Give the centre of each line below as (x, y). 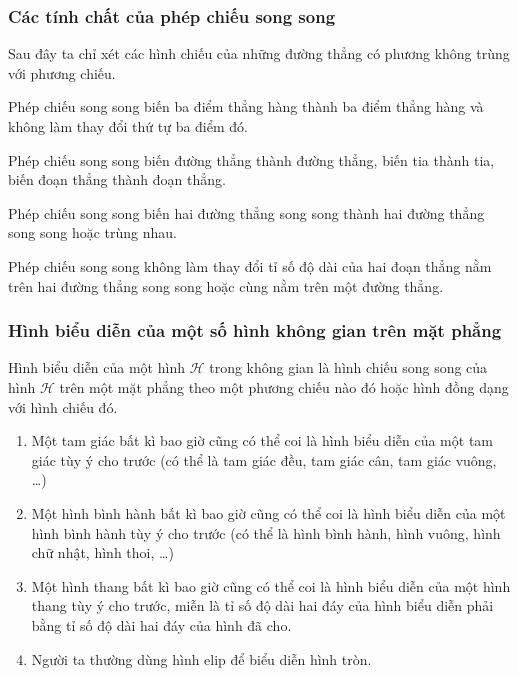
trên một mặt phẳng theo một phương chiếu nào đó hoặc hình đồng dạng (284, 386)
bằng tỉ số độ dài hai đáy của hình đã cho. (161, 624)
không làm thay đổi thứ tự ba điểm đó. (128, 126)
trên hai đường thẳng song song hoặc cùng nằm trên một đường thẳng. (226, 285)
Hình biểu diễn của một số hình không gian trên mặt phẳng (255, 330)
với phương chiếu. (62, 72)
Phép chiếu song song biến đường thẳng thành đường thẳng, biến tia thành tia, (251, 159)
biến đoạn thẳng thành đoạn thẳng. (117, 179)
